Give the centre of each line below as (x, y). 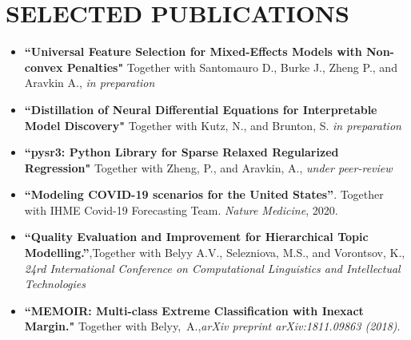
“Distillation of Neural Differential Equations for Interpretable (201, 109)
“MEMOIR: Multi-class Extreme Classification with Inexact (194, 310)
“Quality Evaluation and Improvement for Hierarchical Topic (196, 237)
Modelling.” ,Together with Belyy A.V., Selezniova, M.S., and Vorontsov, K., (215, 253)
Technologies (55, 284)
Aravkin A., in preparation (90, 83)
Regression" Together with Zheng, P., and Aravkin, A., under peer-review (208, 167)
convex (44, 67)
